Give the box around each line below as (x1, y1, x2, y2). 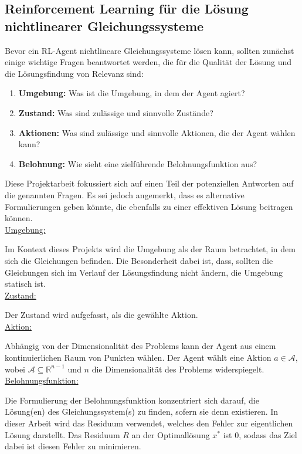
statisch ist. (5, 277, 46, 290)
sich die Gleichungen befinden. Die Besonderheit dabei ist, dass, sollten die (5, 254, 273, 266)
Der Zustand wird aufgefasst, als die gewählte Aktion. (5, 309, 198, 321)
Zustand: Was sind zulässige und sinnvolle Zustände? (18, 106, 213, 118)
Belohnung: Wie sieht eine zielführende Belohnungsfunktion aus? (18, 157, 257, 170)
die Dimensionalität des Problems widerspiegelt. (91, 362, 264, 375)
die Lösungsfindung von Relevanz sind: (5, 67, 144, 79)
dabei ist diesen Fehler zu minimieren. (5, 440, 141, 452)
